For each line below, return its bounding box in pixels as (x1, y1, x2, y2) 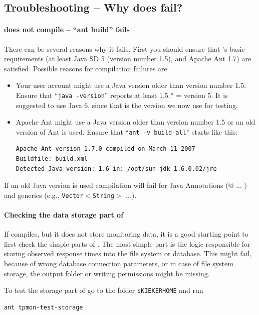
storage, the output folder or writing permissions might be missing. (4, 268, 210, 278)
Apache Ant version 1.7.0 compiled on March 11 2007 (16, 145, 195, 153)
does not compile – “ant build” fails (4, 24, 130, 35)
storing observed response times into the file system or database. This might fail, (4, 248, 252, 259)
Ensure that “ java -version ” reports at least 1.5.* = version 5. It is (16, 89, 228, 100)
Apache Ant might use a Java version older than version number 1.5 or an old (16, 117, 255, 127)
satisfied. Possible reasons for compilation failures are (4, 63, 167, 73)
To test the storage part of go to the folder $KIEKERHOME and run (4, 285, 203, 295)
